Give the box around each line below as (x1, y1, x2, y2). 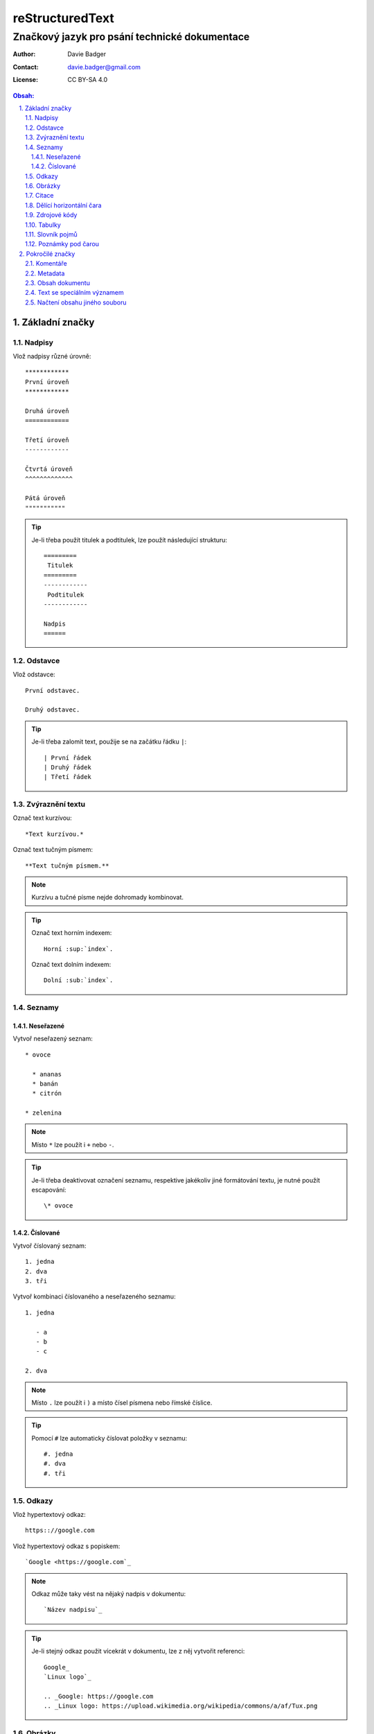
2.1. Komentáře (25, 259, 67, 268)
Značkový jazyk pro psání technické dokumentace (12, 31, 250, 43)
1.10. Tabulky (25, 221, 62, 229)
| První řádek (44, 753, 91, 762)
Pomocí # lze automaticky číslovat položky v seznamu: (31, 1434, 188, 1442)
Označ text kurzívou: (12, 814, 72, 822)
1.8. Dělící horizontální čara (25, 201, 102, 209)
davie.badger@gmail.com (67, 62, 141, 71)
